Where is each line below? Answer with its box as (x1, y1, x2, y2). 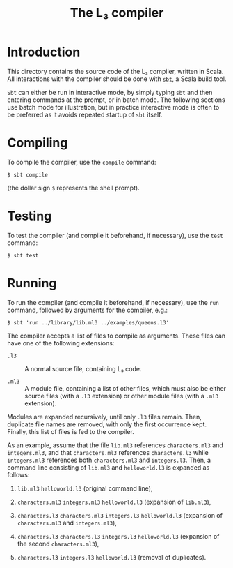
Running (7, 276, 57, 291)
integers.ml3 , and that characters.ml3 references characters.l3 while (7, 448, 209, 456)
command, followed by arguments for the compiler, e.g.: (7, 306, 168, 314)
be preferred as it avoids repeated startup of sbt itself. (7, 110, 163, 119)
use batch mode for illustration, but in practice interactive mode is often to (7, 103, 220, 111)
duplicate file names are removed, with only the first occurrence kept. (7, 420, 207, 428)
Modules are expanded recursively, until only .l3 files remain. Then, (7, 412, 202, 421)
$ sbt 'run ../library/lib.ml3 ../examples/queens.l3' (7, 319, 170, 326)
